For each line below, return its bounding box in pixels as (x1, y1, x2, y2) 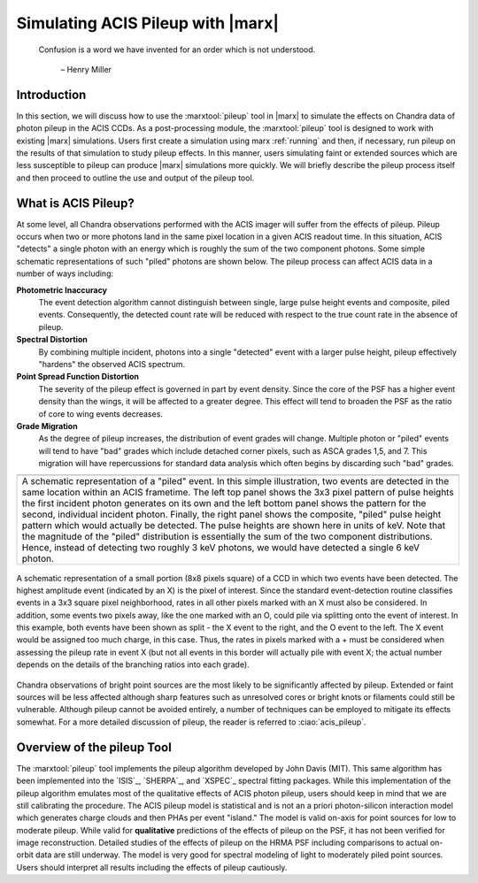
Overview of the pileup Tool (16, 740, 172, 755)
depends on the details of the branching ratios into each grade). (16, 659, 250, 670)
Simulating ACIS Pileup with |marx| (16, 13, 279, 33)
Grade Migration (16, 420, 79, 431)
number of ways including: (16, 268, 114, 279)
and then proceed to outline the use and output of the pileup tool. (16, 173, 255, 183)
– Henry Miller (60, 64, 112, 74)
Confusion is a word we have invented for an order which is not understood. (38, 44, 316, 55)
